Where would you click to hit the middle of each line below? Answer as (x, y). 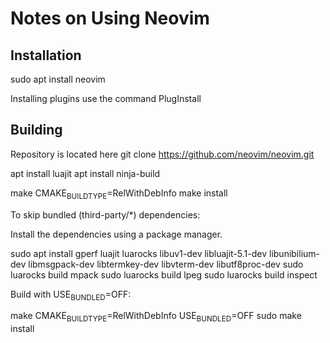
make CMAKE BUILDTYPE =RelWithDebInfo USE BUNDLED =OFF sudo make (156, 317)
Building (36, 130)
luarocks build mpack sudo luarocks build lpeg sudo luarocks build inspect (164, 274)
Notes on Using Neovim (110, 18)
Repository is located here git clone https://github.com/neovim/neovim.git (162, 154)
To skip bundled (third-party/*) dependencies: (105, 214)
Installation (46, 55)
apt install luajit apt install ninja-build (85, 173)
